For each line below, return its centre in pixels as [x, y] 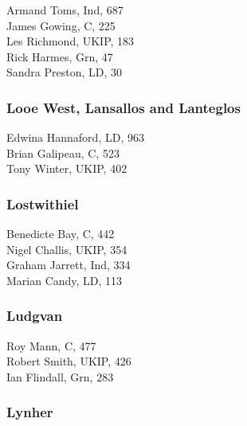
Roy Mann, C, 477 [51, 345]
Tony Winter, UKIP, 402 [67, 168]
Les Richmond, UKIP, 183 [71, 41]
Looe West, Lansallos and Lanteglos [123, 107]
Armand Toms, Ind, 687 [65, 10]
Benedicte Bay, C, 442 [61, 234]
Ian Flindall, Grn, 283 [60, 376]
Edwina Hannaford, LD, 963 [75, 137]
